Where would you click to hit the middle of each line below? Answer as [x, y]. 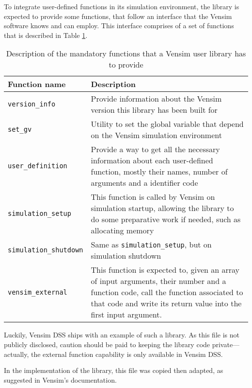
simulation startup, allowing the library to [162, 208]
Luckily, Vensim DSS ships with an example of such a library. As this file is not [122, 335]
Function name [37, 84]
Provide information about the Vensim [156, 99]
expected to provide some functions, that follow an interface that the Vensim [118, 16]
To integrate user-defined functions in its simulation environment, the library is [122, 6]
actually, [16, 354]
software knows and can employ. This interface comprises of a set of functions [119, 26]
